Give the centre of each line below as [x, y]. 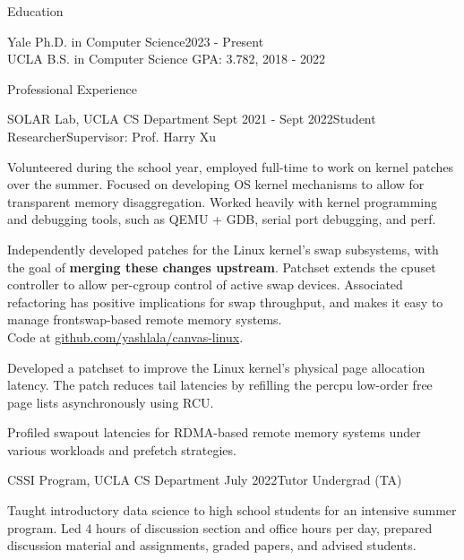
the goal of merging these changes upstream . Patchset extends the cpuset [222, 267]
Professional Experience [72, 88]
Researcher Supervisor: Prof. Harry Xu [112, 136]
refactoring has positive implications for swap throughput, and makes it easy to [225, 302]
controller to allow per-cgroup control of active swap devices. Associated [205, 284]
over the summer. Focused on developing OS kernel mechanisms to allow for [216, 184]
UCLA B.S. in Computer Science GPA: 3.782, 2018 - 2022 [166, 59]
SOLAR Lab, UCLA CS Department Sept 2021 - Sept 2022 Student [192, 119]
